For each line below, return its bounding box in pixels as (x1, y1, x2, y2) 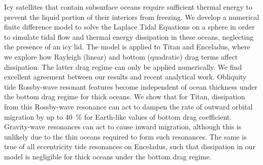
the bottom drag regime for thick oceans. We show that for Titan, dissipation (4, 91, 245, 102)
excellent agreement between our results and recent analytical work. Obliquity (4, 71, 247, 82)
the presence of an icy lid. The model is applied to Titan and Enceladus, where (4, 41, 250, 52)
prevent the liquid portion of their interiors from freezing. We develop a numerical (4, 11, 259, 22)
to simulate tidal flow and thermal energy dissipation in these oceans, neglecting (4, 31, 254, 42)
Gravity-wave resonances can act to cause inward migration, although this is (4, 121, 242, 132)
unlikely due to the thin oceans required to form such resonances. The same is (4, 131, 247, 142)
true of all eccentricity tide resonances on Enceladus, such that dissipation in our (4, 141, 256, 152)
